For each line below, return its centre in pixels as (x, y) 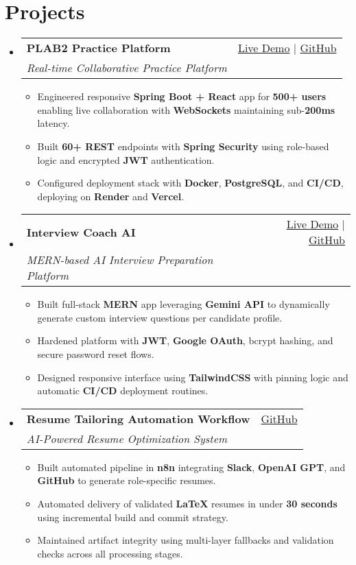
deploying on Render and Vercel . (111, 196)
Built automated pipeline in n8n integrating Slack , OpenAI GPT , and (191, 467)
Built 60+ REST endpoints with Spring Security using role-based (183, 146)
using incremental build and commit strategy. (133, 517)
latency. (54, 123)
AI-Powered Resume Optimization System (127, 438)
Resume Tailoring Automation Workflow (138, 418)
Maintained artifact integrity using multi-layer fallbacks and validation (186, 540)
